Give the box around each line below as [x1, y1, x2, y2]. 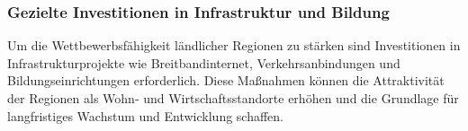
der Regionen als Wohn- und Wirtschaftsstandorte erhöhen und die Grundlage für [7, 89, 459, 107]
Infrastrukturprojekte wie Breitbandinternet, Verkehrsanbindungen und [7, 53, 400, 72]
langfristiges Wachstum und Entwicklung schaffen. [7, 106, 284, 125]
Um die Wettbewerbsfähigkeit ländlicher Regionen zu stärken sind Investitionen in [7, 36, 461, 55]
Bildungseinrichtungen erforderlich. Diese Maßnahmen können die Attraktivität [7, 71, 445, 90]
